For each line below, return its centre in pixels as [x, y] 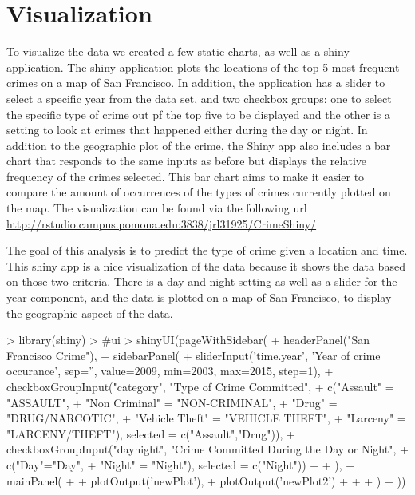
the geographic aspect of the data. [90, 313]
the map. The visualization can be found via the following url [157, 208]
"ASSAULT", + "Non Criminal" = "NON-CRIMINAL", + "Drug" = [172, 402]
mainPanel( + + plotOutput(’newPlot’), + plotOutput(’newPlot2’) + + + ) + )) [206, 480]
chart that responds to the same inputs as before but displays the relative [187, 161]
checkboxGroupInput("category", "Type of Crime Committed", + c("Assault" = [200, 386]
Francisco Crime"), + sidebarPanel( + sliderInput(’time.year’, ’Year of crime [194, 355]
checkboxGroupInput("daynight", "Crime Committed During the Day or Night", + [207, 449]
